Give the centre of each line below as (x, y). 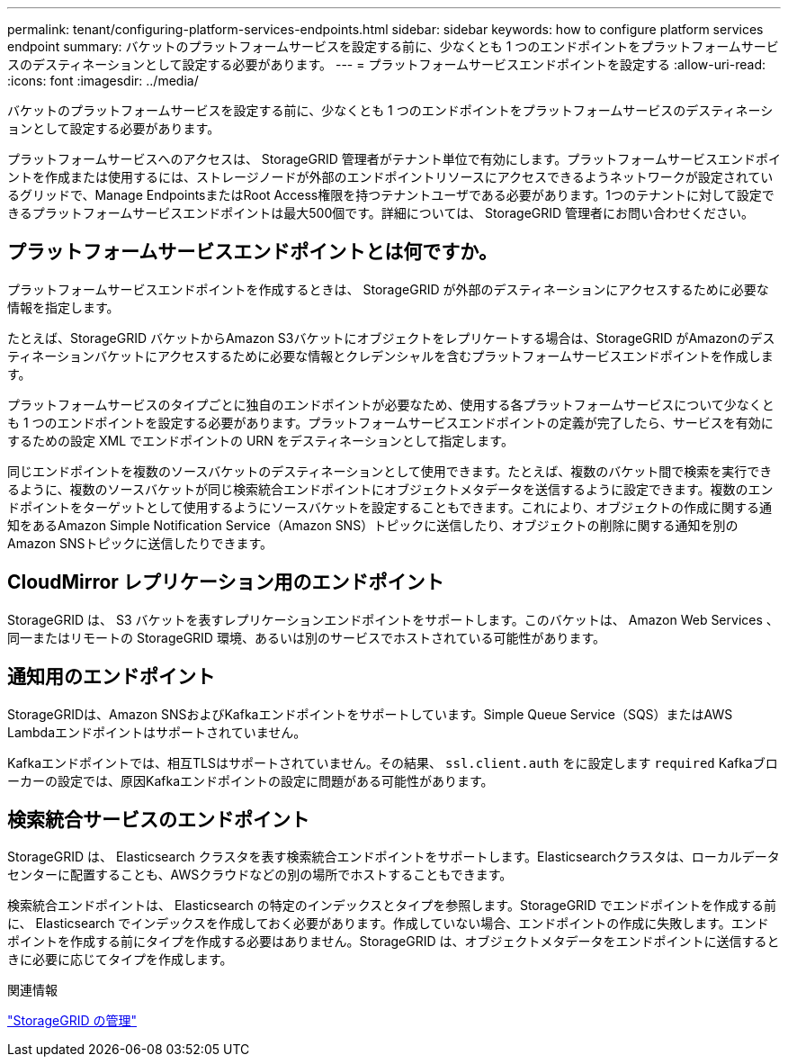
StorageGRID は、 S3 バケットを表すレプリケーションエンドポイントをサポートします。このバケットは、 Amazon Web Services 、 (393, 619)
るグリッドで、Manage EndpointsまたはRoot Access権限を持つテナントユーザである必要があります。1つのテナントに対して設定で (391, 195)
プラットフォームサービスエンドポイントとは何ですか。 (252, 252)
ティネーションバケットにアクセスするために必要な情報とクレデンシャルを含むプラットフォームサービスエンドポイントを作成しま (390, 356)
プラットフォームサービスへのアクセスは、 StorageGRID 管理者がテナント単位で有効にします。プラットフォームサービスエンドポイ (394, 159)
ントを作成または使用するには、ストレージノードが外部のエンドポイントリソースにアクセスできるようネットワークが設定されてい (390, 177)
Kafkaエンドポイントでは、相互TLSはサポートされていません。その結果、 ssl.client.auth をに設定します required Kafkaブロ (393, 762)
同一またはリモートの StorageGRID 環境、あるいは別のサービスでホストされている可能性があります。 (307, 637)
